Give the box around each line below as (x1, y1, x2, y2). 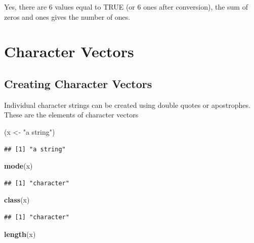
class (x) (4, 194, 30, 205)
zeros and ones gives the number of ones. (4, 11, 131, 22)
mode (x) (4, 160, 33, 171)
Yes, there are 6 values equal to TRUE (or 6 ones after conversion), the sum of (4, 2, 248, 12)
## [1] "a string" (4, 145, 66, 153)
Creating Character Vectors (4, 75, 152, 91)
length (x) (4, 228, 36, 239)
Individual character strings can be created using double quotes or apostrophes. (4, 99, 250, 110)
